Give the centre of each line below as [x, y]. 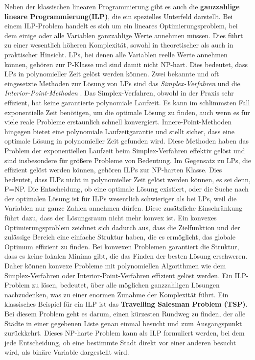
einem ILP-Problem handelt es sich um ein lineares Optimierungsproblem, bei [121, 26]
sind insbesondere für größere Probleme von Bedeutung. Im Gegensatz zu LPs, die [128, 160]
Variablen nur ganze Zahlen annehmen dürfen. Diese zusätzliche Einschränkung [124, 208]
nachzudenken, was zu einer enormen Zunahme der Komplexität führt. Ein [116, 294]
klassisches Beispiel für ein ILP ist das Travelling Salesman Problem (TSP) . [126, 304]
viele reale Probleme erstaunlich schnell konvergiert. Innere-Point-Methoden [118, 122]
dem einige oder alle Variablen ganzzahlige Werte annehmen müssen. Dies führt [124, 35]
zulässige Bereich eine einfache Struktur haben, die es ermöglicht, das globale [120, 237]
